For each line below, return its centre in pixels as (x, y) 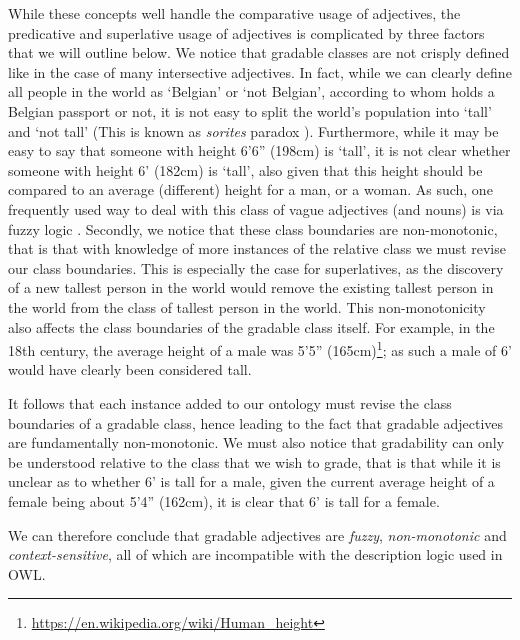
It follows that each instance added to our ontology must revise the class (230, 402)
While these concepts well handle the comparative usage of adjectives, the (234, 13)
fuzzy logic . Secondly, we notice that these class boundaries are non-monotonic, (253, 228)
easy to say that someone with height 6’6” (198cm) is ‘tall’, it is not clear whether (259, 150)
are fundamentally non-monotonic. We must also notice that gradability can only (256, 442)
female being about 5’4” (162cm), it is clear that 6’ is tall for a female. (224, 500)
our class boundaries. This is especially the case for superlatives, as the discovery (256, 267)
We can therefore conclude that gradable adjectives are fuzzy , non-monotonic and (257, 534)
